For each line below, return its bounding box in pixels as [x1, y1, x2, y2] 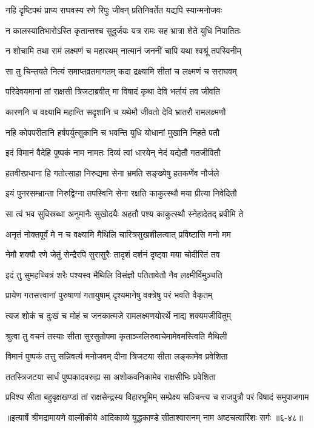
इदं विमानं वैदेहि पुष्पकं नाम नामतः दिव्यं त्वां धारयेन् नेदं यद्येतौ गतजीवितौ [5, 146, 221, 159]
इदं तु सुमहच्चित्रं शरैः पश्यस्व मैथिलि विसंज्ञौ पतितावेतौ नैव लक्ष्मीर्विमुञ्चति [5, 268, 222, 281]
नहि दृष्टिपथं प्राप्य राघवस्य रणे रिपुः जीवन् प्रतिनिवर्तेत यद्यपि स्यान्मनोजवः [5, 4, 222, 16]
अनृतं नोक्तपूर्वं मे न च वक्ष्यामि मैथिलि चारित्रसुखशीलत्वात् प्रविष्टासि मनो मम [5, 227, 231, 240]
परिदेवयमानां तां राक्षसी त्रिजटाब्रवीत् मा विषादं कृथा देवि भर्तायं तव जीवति [5, 85, 220, 98]
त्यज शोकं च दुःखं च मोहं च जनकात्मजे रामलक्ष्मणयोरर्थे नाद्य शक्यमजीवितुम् [5, 309, 232, 321]
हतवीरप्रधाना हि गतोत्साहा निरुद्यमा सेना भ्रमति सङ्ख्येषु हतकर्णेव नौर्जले [5, 166, 219, 179]
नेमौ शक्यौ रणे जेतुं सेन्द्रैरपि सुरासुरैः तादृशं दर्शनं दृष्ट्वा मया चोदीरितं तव [5, 248, 220, 261]
